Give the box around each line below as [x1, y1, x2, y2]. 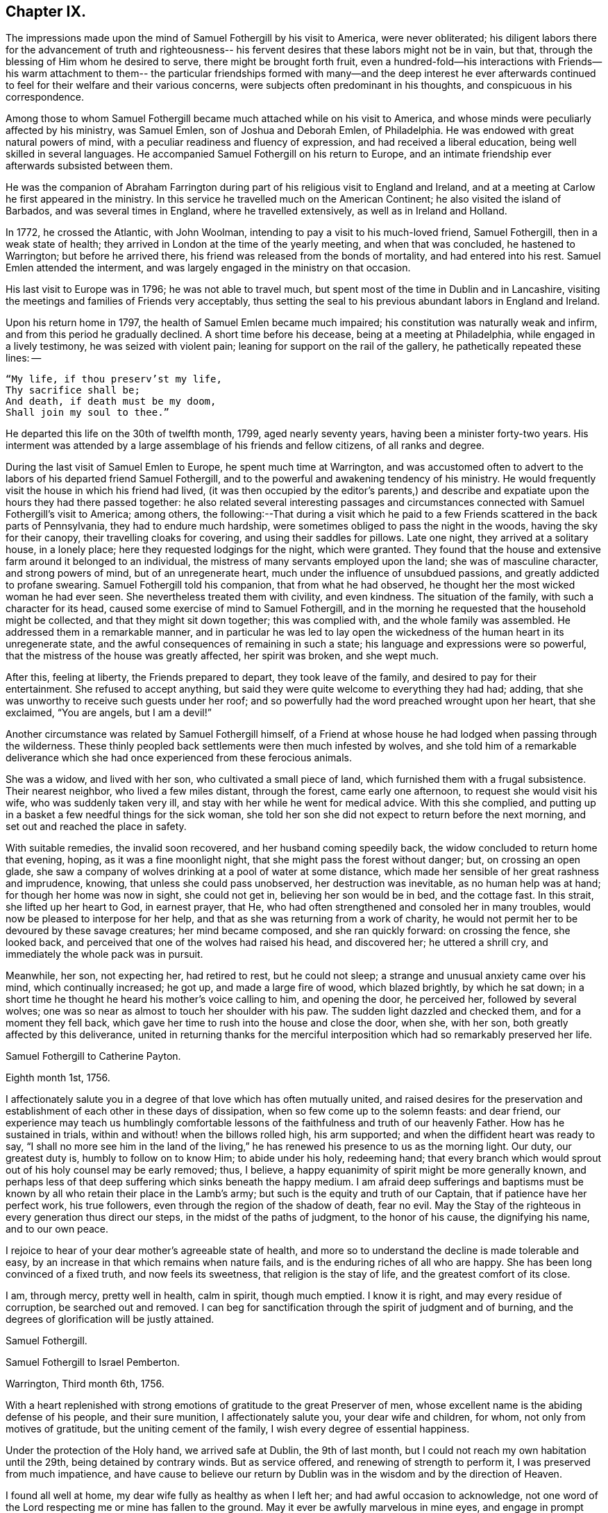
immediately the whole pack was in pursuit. [6, 948, 203, 961]
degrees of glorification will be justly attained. [6, 1313, 214, 1326]
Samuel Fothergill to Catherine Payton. [6, 1050, 181, 1063]
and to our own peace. [6, 1223, 109, 1235]
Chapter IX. [6, 3, 86, 20]
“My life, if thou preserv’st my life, [6, 373, 222, 385]
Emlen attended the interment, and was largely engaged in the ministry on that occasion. [6, 262, 411, 274]
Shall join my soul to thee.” [6, 407, 170, 419]
